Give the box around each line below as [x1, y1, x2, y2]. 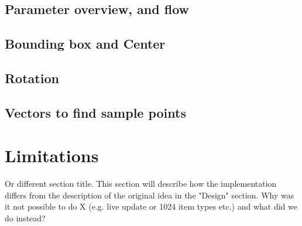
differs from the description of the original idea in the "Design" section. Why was [5, 189, 294, 201]
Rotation [5, 69, 59, 87]
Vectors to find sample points [5, 103, 186, 121]
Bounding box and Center [5, 35, 166, 53]
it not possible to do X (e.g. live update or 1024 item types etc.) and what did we [5, 200, 297, 213]
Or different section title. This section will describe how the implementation [5, 177, 277, 190]
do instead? [5, 212, 46, 224]
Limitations [5, 143, 99, 167]
